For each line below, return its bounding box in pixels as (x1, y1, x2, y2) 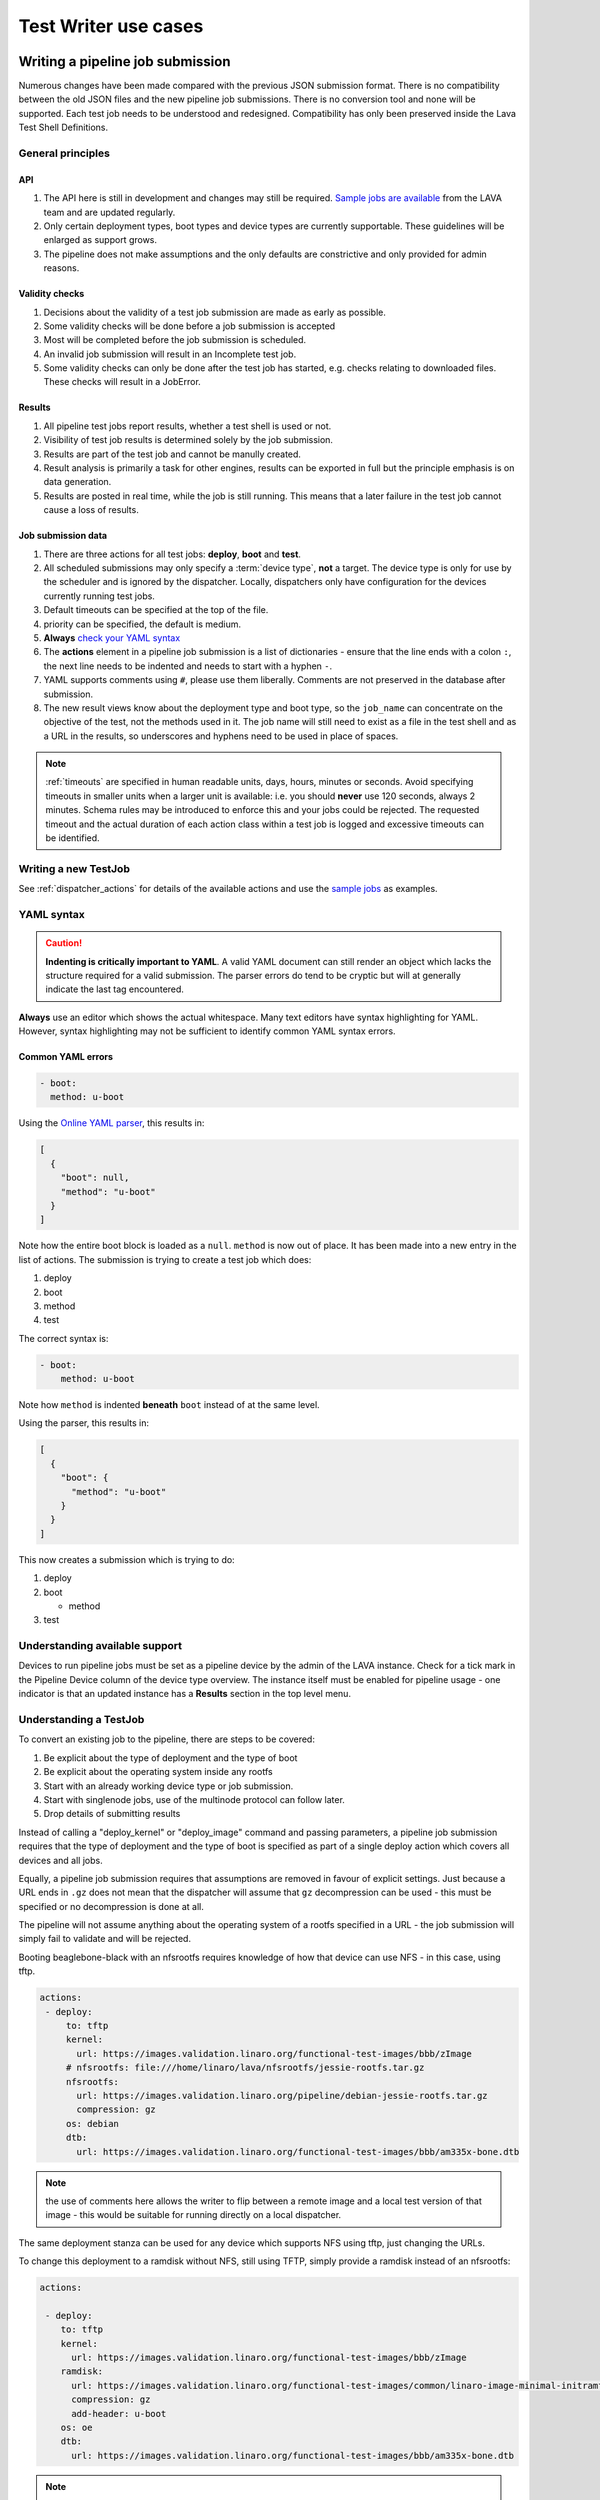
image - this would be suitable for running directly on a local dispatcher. (45, 2209, 342, 2221)
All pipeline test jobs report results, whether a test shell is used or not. (43, 420, 332, 432)
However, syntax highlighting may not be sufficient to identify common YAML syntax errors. (18, 1025, 396, 1037)
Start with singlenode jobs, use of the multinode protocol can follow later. (43, 1793, 345, 1805)
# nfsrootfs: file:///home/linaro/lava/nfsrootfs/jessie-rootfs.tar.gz (65, 2062, 425, 2074)
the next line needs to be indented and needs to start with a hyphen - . (43, 660, 333, 672)
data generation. (43, 476, 112, 488)
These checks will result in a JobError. (43, 376, 202, 388)
